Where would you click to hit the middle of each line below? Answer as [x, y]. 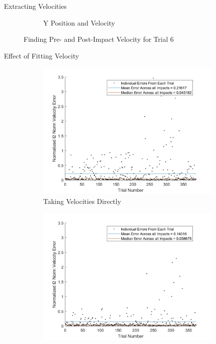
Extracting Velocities [35, 6]
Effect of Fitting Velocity [41, 55]
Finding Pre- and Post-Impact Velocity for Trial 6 [99, 39]
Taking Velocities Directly [82, 201]
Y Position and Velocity [79, 22]
